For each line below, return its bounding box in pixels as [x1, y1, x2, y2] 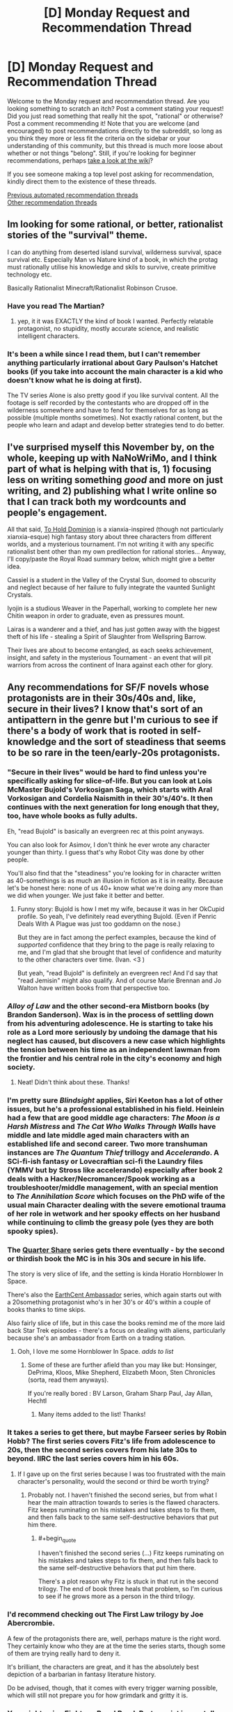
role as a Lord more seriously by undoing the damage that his [7, 1027, 218, 1037]
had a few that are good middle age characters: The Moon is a [7, 1113, 220, 1123]
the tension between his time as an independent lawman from [7, 1045, 220, 1054]
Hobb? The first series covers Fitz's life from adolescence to [7, 1436, 216, 1446]
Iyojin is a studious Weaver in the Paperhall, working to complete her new [7, 604, 218, 612]
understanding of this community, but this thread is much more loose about [7, 141, 223, 149]
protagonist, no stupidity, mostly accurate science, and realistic [17, 325, 200, 333]
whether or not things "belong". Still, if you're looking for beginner [7, 149, 196, 157]
